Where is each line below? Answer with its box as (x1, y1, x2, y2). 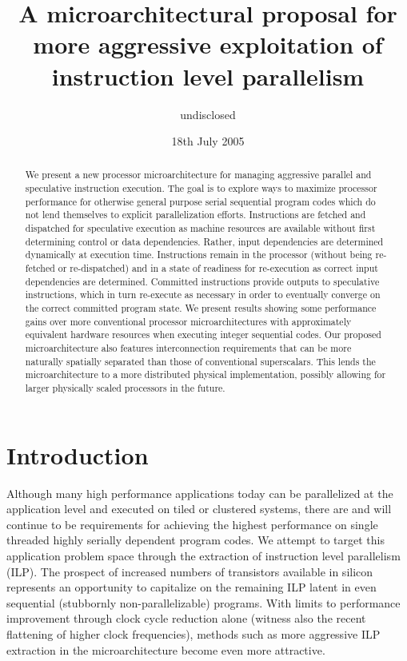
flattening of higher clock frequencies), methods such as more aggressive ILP (6, 625, 381, 642)
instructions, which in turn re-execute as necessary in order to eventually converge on (25, 288, 381, 301)
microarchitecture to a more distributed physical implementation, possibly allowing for (25, 368, 386, 381)
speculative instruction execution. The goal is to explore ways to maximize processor (25, 181, 377, 195)
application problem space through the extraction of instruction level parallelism (6, 547, 401, 563)
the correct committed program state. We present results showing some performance (25, 301, 377, 315)
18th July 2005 (171, 133, 245, 149)
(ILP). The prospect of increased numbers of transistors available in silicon (6, 563, 373, 579)
